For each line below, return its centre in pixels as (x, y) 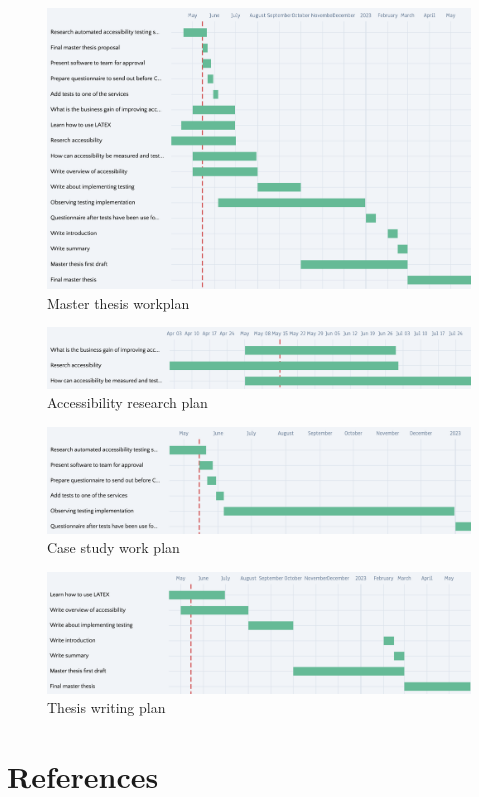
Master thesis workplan (118, 302)
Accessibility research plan (127, 402)
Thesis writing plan (106, 707)
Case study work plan (113, 547)
